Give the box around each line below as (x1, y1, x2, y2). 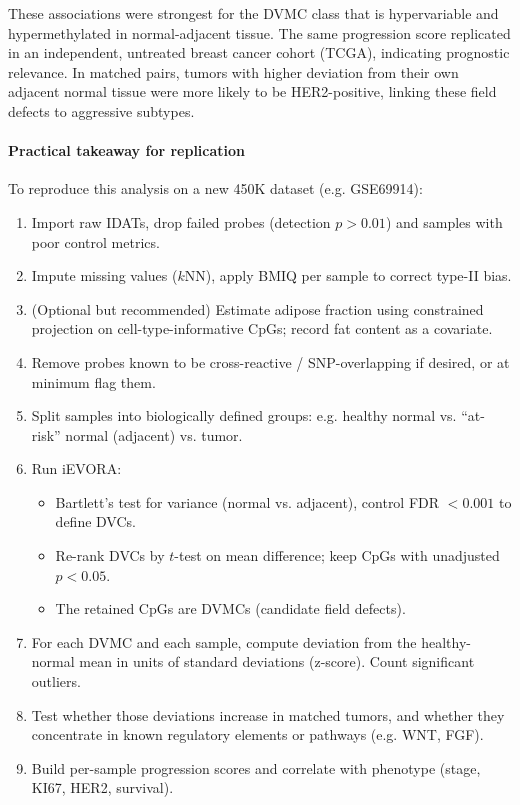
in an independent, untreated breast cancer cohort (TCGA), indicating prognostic (8, 42, 510, 63)
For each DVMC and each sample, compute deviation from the (31, 631, 417, 652)
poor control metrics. (31, 231, 160, 252)
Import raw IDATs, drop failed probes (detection (31, 211, 331, 232)
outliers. (31, 671, 81, 692)
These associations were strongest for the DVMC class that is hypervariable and (8, 3, 499, 23)
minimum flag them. (31, 371, 156, 392)
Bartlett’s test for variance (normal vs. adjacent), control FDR (55, 491, 440, 512)
